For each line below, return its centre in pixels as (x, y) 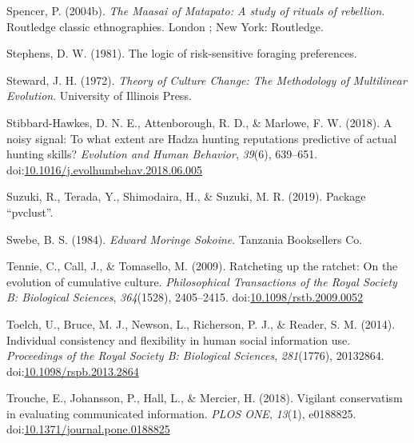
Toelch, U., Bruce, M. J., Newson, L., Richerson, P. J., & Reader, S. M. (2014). (201, 323)
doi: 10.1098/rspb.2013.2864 (73, 371)
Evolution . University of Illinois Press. (99, 96)
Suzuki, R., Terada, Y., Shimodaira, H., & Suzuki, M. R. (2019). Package (186, 196)
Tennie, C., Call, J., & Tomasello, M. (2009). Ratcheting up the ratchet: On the (202, 266)
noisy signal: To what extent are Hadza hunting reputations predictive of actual (202, 138)
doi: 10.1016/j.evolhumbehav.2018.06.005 (105, 169)
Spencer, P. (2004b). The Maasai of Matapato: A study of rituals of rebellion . (196, 10)
